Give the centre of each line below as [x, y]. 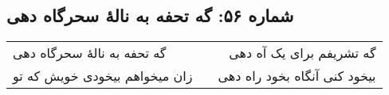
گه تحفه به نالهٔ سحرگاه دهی [90, 53]
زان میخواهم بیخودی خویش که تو [103, 76]
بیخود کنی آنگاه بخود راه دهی [297, 76]
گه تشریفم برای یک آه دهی [303, 53]
